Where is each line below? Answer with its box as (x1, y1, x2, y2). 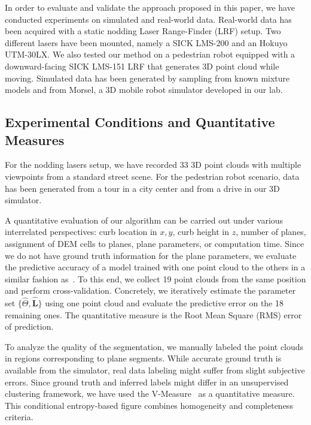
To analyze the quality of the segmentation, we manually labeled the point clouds (5, 340, 304, 352)
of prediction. (5, 320, 54, 333)
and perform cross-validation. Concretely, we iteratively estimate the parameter (5, 284, 296, 297)
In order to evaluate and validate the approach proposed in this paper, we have (5, 1, 295, 13)
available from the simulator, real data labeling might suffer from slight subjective (5, 364, 305, 376)
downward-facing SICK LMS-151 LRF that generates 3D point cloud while (5, 59, 279, 72)
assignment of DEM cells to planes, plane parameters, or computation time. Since (5, 237, 304, 249)
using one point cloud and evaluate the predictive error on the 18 (45, 297, 283, 309)
